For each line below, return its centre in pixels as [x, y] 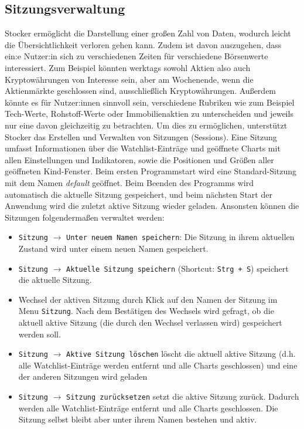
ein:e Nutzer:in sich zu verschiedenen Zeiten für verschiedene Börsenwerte [136, 56]
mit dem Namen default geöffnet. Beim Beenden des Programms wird [129, 182]
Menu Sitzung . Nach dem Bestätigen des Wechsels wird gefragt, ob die [146, 311]
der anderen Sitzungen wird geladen [83, 376]
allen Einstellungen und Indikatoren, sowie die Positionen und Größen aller [139, 159]
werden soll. [40, 334]
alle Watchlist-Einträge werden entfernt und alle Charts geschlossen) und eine [158, 365]
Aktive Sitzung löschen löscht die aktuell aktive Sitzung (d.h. [181, 354]
